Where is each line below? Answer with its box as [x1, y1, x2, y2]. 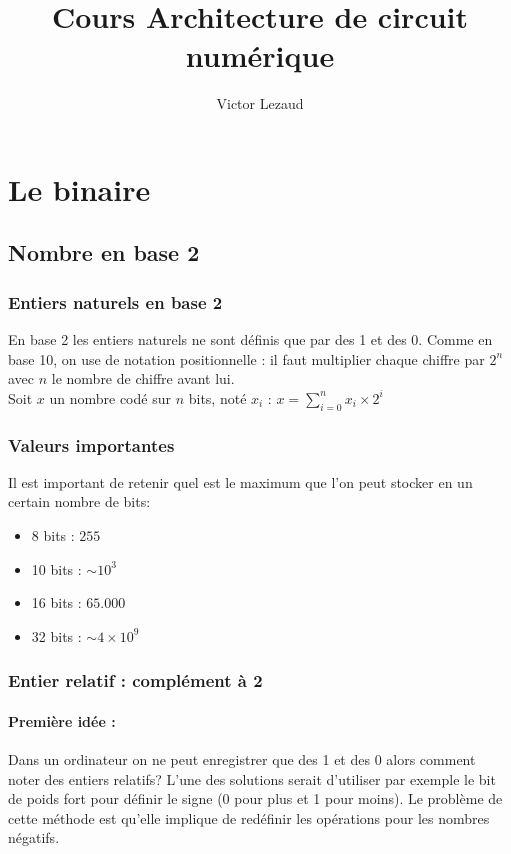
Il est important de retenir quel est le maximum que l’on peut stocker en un [8, 471, 473, 492]
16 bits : [31, 592, 82, 613]
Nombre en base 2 [8, 237, 200, 268]
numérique [185, 35, 335, 76]
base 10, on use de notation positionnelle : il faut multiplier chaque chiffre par [8, 348, 485, 369]
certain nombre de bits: [8, 491, 151, 512]
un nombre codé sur [49, 387, 171, 408]
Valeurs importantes [8, 432, 175, 457]
